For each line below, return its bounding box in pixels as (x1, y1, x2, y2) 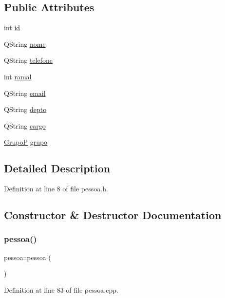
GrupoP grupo (4, 137, 48, 147)
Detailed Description (4, 161, 111, 176)
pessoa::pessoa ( (4, 252, 51, 262)
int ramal (4, 71, 32, 81)
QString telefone (4, 55, 53, 65)
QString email (4, 88, 46, 98)
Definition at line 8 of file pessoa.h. (4, 184, 108, 194)
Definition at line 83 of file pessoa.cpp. (4, 284, 118, 295)
